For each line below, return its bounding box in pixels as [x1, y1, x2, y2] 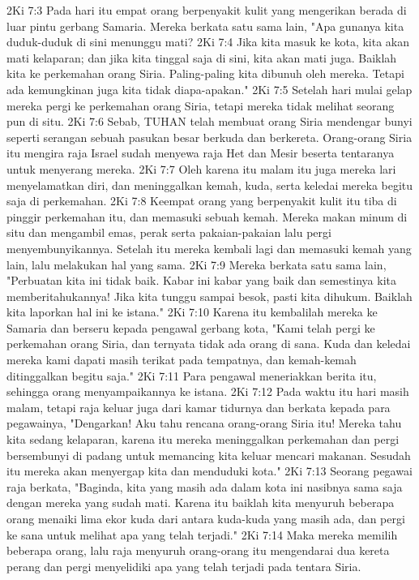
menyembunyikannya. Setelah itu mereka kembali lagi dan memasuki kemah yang [6, 239, 412, 256]
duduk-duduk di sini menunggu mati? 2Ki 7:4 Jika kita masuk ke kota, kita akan [6, 33, 410, 50]
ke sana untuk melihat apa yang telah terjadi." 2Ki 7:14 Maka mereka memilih [6, 526, 398, 543]
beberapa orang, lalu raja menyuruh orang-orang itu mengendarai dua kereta [6, 542, 390, 559]
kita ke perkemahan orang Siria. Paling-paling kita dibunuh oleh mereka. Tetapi [6, 65, 404, 82]
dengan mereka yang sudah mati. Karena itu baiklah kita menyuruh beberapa [6, 494, 395, 511]
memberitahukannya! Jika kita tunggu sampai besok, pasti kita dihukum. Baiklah [6, 287, 413, 304]
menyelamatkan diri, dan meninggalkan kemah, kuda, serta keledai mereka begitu [6, 176, 413, 193]
